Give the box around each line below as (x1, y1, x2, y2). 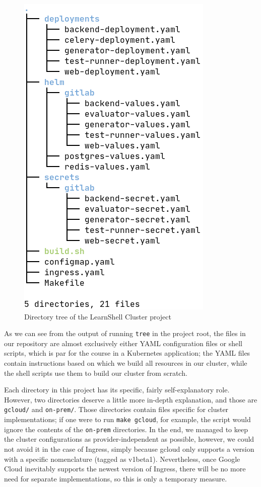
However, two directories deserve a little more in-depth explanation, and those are (4, 394, 257, 404)
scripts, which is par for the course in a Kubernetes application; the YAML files (4, 348, 250, 358)
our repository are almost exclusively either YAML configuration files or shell (4, 338, 242, 348)
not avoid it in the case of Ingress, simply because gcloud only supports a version (4, 443, 254, 454)
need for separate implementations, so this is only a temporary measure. (4, 473, 227, 483)
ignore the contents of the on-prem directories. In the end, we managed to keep (4, 424, 248, 434)
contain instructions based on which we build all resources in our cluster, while (4, 358, 247, 368)
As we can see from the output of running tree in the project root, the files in (4, 328, 246, 339)
